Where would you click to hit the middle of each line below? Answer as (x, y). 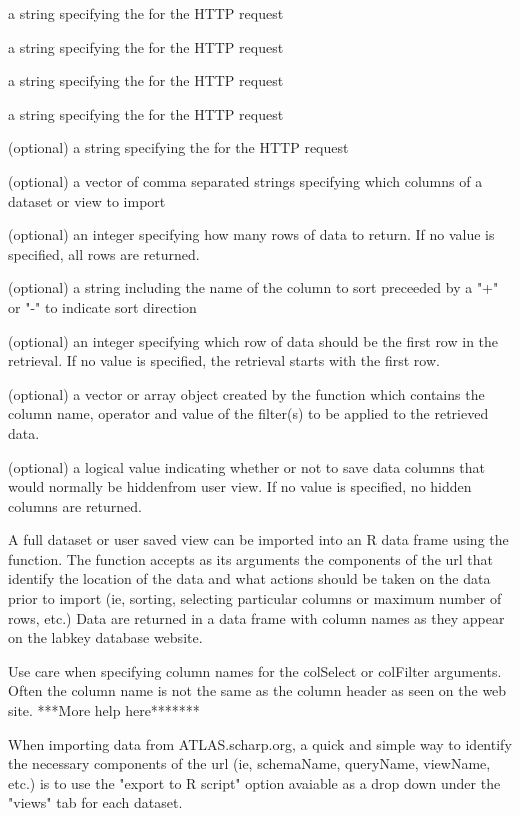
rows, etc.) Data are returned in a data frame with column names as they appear (256, 617)
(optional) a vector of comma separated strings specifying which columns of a (245, 180)
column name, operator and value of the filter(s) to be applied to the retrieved (248, 413)
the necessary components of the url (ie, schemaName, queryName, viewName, (249, 763)
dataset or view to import (87, 200)
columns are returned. (75, 505)
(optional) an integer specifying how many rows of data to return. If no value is (251, 234)
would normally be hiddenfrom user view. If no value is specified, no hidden (240, 486)
